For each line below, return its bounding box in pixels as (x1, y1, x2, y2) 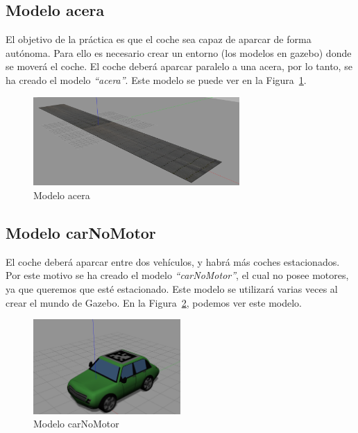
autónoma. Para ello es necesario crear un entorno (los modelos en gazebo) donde (6, 45, 352, 60)
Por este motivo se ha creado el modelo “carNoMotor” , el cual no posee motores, (6, 268, 349, 282)
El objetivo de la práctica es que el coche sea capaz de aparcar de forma (6, 32, 312, 46)
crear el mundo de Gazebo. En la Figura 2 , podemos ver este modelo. (6, 295, 302, 309)
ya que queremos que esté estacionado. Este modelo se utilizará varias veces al (6, 281, 338, 296)
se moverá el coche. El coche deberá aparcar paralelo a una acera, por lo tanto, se (6, 59, 352, 74)
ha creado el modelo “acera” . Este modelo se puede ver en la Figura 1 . (6, 72, 307, 87)
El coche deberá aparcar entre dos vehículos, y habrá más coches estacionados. (6, 254, 340, 269)
